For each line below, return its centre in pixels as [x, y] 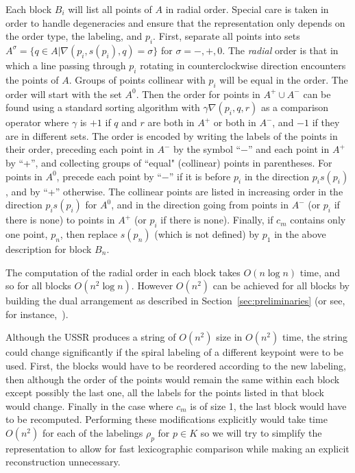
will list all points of [110, 9]
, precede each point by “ [109, 176]
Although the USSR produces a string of [91, 337]
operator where [37, 122]
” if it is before [200, 176]
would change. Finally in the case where [89, 405]
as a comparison [295, 107]
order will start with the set [64, 94]
